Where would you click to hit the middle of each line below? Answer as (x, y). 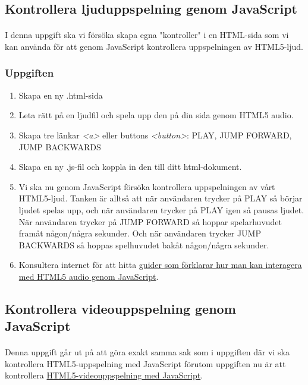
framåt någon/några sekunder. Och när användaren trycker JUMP (140, 233)
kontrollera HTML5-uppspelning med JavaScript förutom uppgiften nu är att (145, 363)
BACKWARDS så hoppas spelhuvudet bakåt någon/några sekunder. (144, 244)
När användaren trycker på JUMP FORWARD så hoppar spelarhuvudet (150, 221)
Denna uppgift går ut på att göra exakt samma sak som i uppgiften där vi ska (147, 352)
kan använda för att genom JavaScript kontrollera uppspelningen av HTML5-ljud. (154, 46)
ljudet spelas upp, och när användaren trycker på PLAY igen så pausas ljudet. (161, 209)
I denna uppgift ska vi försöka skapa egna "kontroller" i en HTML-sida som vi (147, 35)
